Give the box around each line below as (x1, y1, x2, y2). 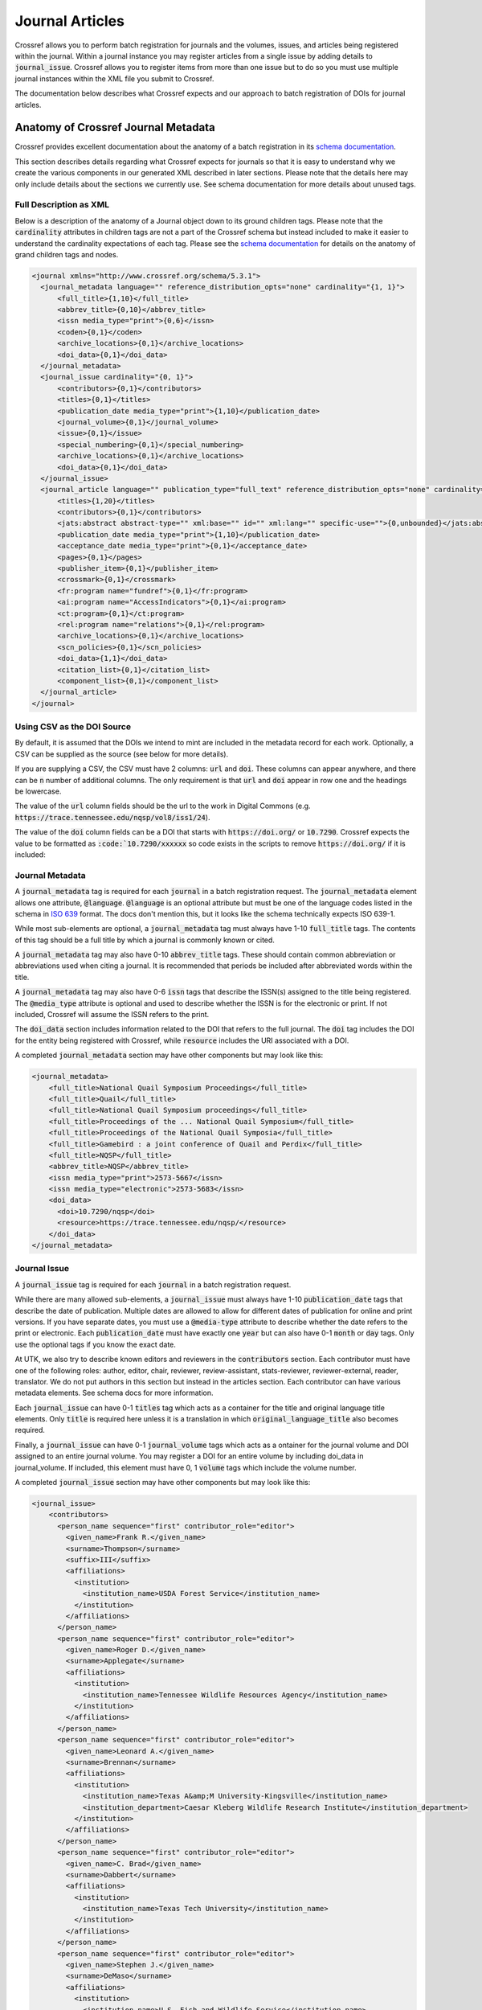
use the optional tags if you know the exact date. (14, 1339, 177, 1349)
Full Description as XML (14, 199, 110, 211)
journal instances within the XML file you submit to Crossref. (14, 73, 214, 84)
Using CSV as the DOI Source (14, 721, 132, 732)
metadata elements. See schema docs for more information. (14, 1388, 214, 1398)
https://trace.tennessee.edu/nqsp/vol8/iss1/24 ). (14, 812, 210, 822)
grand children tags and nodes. (14, 249, 119, 259)
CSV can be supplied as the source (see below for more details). (14, 749, 229, 759)
